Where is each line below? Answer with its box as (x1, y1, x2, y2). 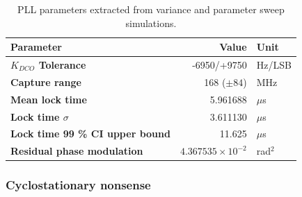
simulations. (125, 15, 177, 30)
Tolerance (38, 58, 86, 72)
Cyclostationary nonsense (6, 176, 151, 194)
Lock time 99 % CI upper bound (10, 126, 170, 141)
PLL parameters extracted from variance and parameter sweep (17, 2, 285, 16)
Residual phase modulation (10, 144, 143, 158)
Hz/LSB (256, 58, 292, 72)
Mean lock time (10, 92, 87, 106)
